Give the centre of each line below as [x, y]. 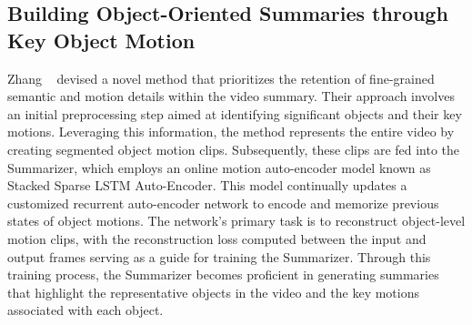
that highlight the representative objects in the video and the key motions [213, 292]
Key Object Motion [101, 40]
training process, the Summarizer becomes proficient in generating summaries [223, 274]
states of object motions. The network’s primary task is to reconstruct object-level [236, 221]
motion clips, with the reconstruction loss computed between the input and [217, 238]
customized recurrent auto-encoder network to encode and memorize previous [223, 203]
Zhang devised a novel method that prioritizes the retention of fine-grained [221, 78]
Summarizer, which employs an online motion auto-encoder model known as [219, 167]
